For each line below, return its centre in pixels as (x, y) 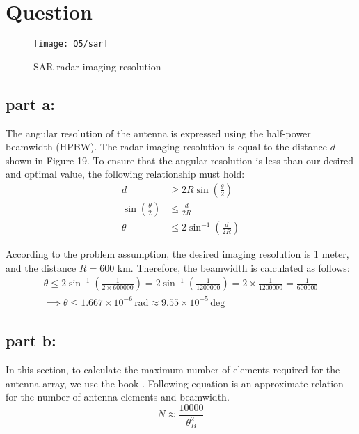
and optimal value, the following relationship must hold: (125, 174)
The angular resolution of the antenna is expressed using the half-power (158, 133)
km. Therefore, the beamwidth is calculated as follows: (233, 267)
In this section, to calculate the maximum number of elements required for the (173, 369)
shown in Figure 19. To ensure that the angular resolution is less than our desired (179, 160)
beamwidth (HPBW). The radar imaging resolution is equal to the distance (166, 147)
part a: (30, 103)
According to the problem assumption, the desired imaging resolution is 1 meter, (177, 254)
